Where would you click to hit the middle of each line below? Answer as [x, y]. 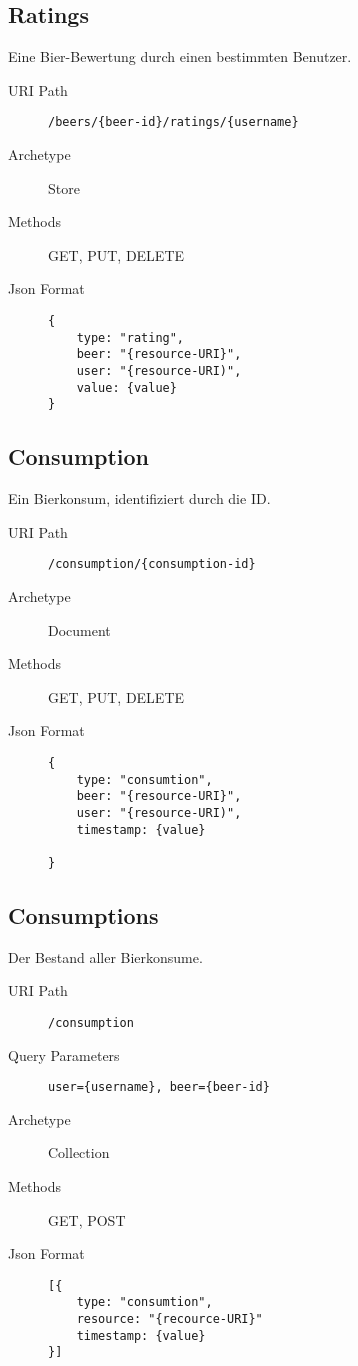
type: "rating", [130, 337]
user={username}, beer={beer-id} [159, 1087]
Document [79, 629]
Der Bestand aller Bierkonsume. [105, 956]
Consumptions [83, 914]
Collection [79, 1152]
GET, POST [87, 1219]
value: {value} [126, 387]
